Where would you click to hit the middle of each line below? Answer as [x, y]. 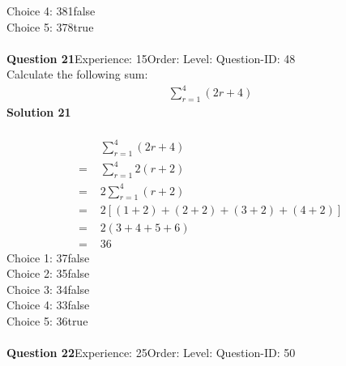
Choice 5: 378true [50, 26]
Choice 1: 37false [48, 257]
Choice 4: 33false [48, 305]
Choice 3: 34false [48, 289]
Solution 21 [39, 112]
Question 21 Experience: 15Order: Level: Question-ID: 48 [151, 58]
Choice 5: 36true [47, 320]
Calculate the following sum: [77, 74]
